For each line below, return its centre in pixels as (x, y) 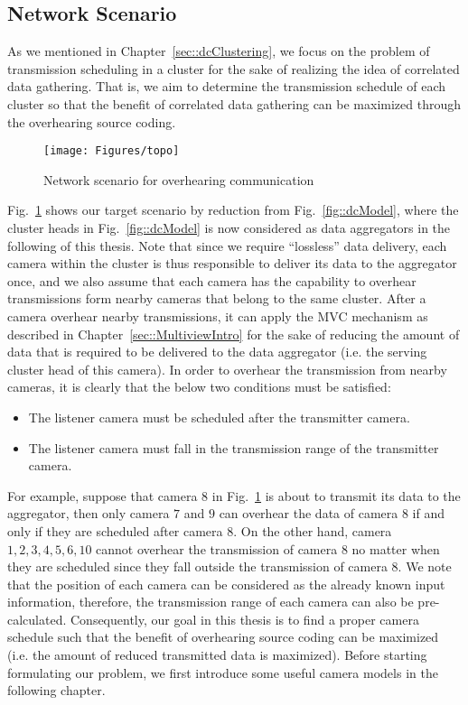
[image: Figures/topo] (112, 151)
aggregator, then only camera (89, 513)
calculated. (37, 619)
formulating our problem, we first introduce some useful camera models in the (223, 672)
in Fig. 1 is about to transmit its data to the (336, 495)
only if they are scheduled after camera (115, 530)
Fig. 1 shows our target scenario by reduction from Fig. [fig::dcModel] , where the (233, 210)
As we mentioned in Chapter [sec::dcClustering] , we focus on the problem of (219, 51)
